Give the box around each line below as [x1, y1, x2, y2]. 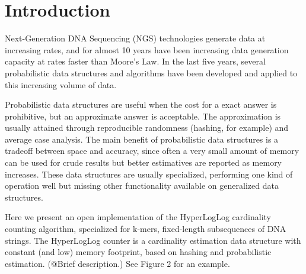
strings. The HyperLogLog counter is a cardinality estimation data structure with [5, 234, 301, 246]
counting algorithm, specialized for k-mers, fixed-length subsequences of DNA [5, 223, 286, 235]
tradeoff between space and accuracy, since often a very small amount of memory [5, 144, 299, 157]
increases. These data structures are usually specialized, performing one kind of [5, 167, 293, 180]
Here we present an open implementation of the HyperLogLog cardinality [5, 211, 272, 223]
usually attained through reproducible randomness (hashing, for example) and [5, 121, 289, 134]
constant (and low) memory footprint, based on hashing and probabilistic [5, 246, 272, 258]
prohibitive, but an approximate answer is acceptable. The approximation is [5, 109, 281, 122]
